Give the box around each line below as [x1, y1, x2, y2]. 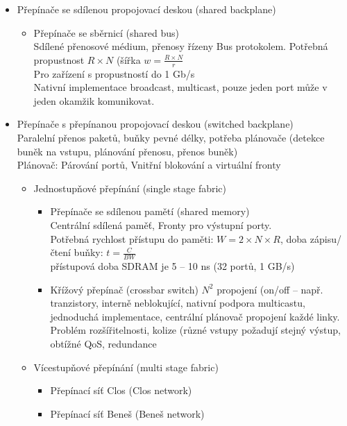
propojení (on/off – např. [217, 282, 323, 296]
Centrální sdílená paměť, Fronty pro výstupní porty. [50, 217, 272, 232]
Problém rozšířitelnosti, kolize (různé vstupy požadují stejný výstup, [50, 323, 341, 337]
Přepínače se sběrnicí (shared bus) [33, 25, 180, 40]
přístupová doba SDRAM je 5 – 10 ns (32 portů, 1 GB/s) [50, 258, 295, 273]
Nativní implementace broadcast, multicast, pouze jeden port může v [33, 80, 328, 94]
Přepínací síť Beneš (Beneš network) [50, 406, 205, 420]
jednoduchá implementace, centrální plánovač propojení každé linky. [50, 309, 340, 323]
